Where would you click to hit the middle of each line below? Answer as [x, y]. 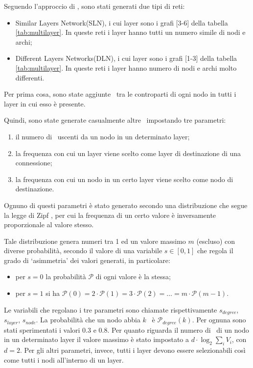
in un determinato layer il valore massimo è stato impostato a [96, 339]
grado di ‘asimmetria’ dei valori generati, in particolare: [87, 260]
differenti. [30, 77]
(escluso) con [216, 241]
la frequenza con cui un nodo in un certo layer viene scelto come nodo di [124, 179]
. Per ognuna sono [219, 320]
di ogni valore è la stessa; [133, 276]
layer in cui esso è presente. [45, 103]
